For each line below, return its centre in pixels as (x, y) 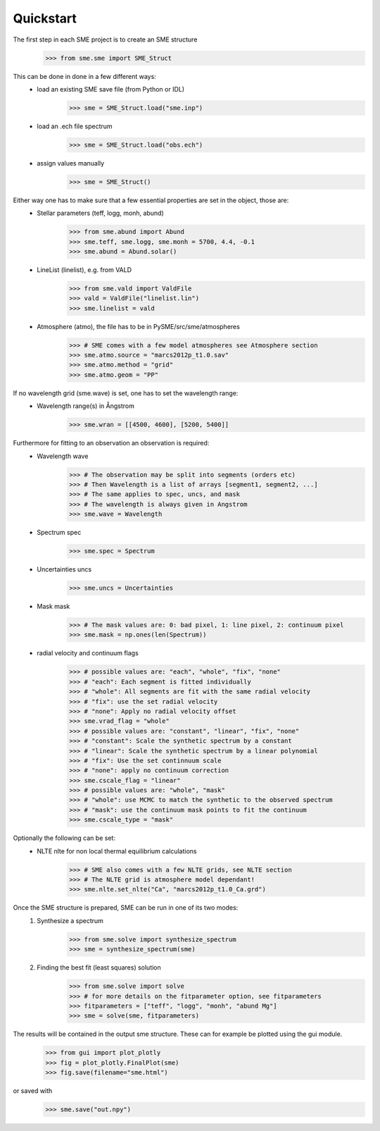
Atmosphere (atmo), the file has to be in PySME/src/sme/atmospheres (139, 326)
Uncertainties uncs (64, 569)
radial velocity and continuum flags (88, 653)
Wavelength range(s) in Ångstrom (86, 406)
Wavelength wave (63, 456)
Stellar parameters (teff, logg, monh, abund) (101, 213)
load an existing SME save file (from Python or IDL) (111, 89)
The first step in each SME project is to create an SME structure (105, 39)
